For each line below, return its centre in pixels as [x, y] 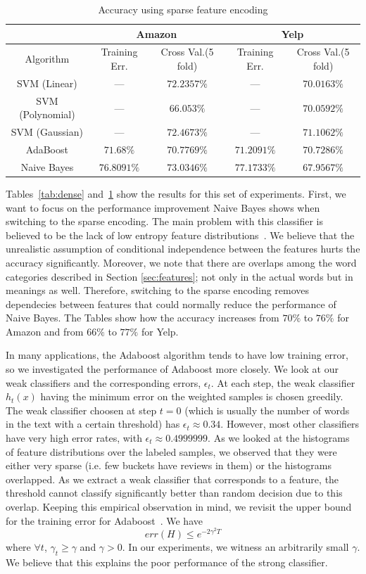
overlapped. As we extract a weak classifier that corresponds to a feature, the [172, 479]
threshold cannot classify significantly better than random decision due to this [174, 493]
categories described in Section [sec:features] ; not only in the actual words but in [179, 276]
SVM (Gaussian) [47, 132]
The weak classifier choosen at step [81, 410]
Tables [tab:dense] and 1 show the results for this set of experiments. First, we [176, 193]
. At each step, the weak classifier [283, 382]
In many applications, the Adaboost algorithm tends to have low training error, [177, 355]
